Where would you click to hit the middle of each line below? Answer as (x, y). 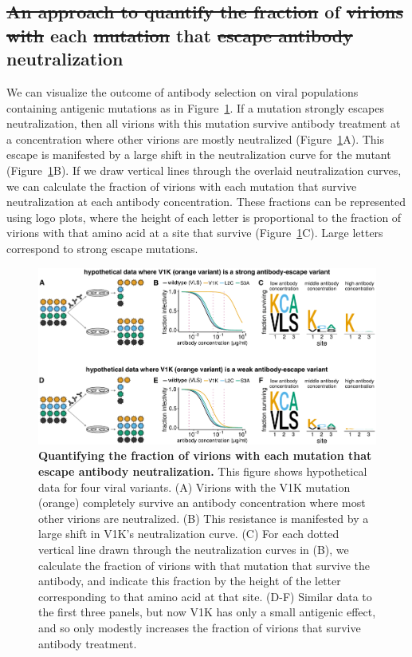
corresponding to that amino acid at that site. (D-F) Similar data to (205, 596)
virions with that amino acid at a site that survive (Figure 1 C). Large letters (195, 233)
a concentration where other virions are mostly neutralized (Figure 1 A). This (195, 139)
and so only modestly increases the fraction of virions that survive (200, 627)
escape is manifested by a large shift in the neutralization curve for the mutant (199, 154)
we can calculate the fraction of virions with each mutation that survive (182, 186)
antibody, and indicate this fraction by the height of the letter (190, 581)
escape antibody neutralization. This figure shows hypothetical (203, 471)
